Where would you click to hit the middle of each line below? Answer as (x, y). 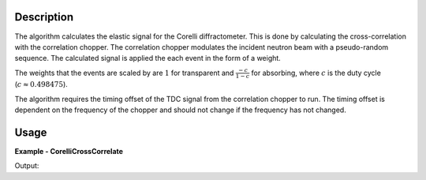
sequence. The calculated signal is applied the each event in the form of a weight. (148, 58)
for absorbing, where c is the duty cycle (316, 73)
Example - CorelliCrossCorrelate (69, 152)
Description (44, 17)
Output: (27, 166)
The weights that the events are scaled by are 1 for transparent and (124, 73)
